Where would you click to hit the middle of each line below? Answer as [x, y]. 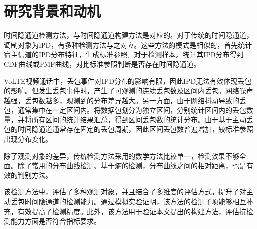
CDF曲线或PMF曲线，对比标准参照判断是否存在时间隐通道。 [102, 64]
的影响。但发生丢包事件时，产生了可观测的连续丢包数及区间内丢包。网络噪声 [128, 90]
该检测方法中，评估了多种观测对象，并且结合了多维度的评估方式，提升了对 [125, 192]
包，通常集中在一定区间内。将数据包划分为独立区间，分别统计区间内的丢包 [125, 110]
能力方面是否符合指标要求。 [56, 221]
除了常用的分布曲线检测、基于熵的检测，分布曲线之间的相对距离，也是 [132, 165]
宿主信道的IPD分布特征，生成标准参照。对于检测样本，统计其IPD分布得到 [124, 54]
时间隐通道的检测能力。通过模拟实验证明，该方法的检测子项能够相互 [135, 201]
